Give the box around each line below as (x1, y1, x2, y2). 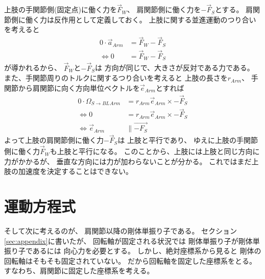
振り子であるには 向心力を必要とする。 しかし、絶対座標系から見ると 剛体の (4, 245, 261, 256)
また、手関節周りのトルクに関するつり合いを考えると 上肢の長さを (4, 72, 228, 83)
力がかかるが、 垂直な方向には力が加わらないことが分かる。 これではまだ (4, 156, 252, 166)
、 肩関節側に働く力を (127, 4, 201, 15)
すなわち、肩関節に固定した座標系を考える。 (4, 265, 154, 276)
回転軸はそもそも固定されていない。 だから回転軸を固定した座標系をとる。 (4, 255, 256, 266)
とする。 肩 (214, 4, 253, 15)
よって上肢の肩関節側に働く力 (4, 135, 104, 145)
